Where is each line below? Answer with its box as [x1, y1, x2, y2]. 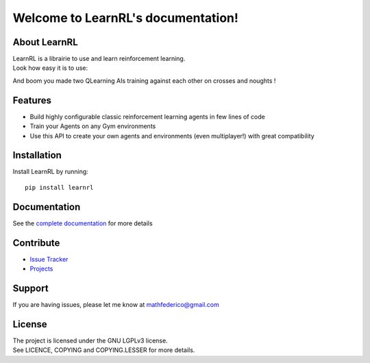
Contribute [12, 237, 60, 249]
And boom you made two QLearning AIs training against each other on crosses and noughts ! [12, 76, 276, 85]
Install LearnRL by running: [12, 168, 88, 176]
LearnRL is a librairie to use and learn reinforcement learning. [12, 55, 186, 63]
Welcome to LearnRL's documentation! [12, 10, 239, 25]
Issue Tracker [29, 255, 69, 263]
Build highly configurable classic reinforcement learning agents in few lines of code [29, 112, 265, 121]
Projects [29, 264, 53, 273]
